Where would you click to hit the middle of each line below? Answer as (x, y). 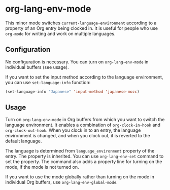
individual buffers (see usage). (37, 67)
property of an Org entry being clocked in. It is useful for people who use (82, 28)
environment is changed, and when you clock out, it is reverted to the (78, 136)
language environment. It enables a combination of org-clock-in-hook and (83, 125)
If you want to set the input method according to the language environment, (84, 77)
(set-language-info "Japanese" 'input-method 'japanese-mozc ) (72, 92)
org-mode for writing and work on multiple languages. (60, 33)
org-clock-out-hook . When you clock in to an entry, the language (73, 130)
